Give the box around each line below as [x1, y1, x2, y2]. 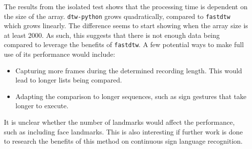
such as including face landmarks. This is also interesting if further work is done [4, 126, 243, 136]
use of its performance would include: [4, 49, 116, 59]
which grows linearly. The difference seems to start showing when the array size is [4, 20, 248, 31]
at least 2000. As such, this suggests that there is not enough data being [4, 30, 220, 40]
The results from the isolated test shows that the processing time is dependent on [4, 1, 248, 11]
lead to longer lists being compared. [15, 75, 122, 85]
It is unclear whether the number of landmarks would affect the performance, [4, 117, 235, 127]
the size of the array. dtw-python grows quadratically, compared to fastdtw [4, 11, 231, 21]
